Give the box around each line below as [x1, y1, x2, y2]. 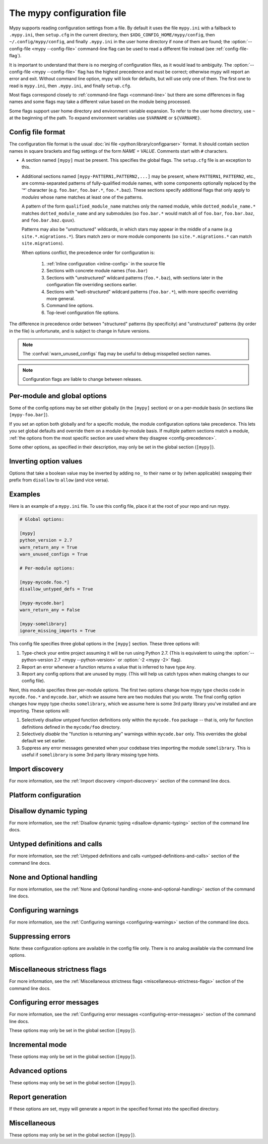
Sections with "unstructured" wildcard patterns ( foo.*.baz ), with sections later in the [46, 274, 223, 281]
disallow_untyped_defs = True [19, 586, 93, 592]
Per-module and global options [9, 391, 107, 400]
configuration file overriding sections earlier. [46, 282, 137, 288]
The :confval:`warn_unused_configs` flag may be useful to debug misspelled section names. [22, 351, 211, 357]
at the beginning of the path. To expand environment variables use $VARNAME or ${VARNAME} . [9, 115, 202, 121]
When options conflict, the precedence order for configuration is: [21, 249, 155, 255]
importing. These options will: [9, 707, 70, 714]
